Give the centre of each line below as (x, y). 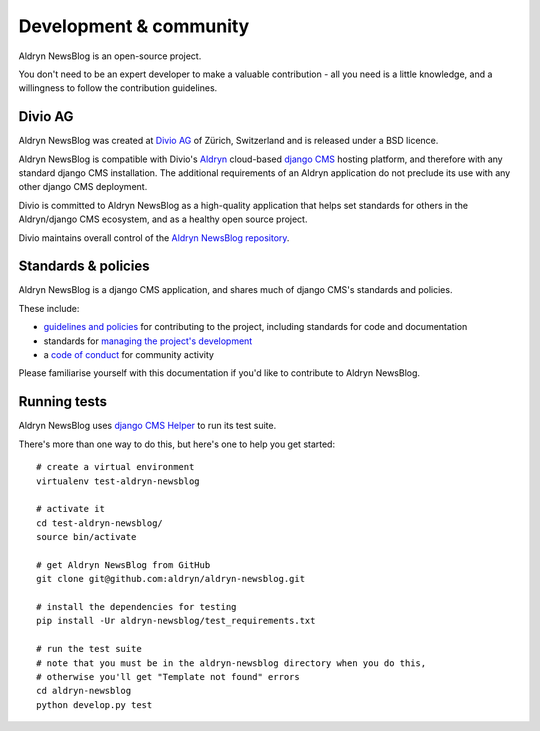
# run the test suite (89, 649)
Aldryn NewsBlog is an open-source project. (110, 56)
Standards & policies (84, 266)
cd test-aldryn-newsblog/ (100, 523)
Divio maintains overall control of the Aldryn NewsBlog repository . (154, 237)
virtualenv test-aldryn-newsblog (118, 481)
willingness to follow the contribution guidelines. (118, 88)
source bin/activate (86, 537)
